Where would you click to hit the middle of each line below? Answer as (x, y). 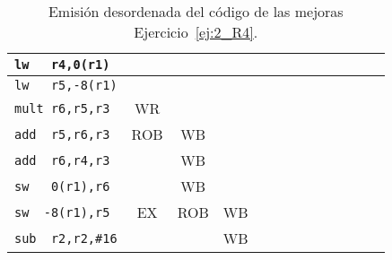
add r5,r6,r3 (62, 134)
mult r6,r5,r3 (62, 108)
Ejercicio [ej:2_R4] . (196, 32)
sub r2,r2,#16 (66, 238)
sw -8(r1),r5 (62, 212)
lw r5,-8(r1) (66, 85)
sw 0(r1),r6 (62, 186)
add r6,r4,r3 (62, 160)
